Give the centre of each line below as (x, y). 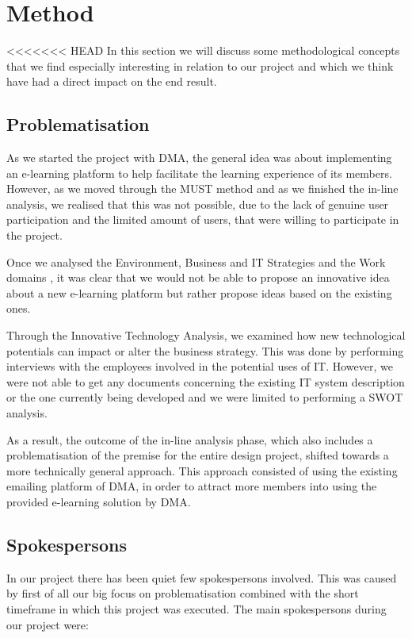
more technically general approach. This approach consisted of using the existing (202, 470)
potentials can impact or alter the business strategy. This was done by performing (205, 350)
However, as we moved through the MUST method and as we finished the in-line (202, 188)
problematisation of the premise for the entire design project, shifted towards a (198, 455)
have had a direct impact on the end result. (112, 81)
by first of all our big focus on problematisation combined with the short (183, 593)
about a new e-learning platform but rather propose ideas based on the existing (199, 292)
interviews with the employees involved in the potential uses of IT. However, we (200, 366)
